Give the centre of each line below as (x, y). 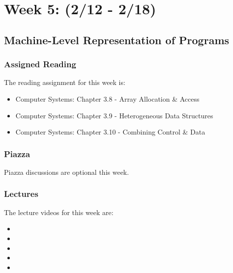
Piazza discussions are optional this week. (67, 172)
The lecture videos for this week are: (59, 212)
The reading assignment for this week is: (65, 82)
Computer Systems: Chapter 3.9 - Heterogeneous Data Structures (114, 115)
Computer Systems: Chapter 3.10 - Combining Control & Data (110, 132)
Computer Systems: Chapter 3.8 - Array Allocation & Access (107, 98)
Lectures (21, 194)
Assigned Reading (40, 64)
